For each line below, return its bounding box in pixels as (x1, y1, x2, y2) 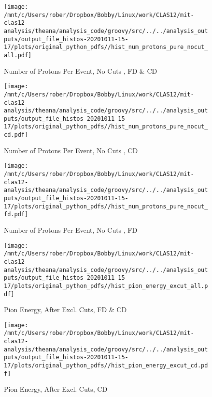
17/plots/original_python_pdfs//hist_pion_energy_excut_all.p (4, 282, 208, 289)
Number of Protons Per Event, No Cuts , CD (4, 145, 138, 155)
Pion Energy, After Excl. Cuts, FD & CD (4, 304, 127, 315)
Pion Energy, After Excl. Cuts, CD (4, 384, 108, 394)
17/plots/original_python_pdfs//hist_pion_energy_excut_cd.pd (4, 362, 208, 369)
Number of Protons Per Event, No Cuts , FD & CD (4, 65, 157, 76)
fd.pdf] (4, 211, 28, 218)
